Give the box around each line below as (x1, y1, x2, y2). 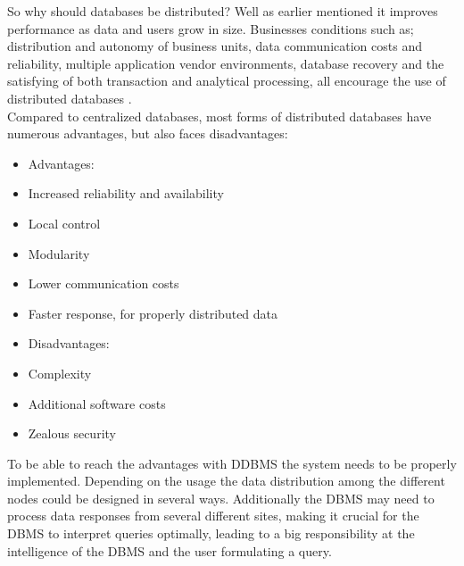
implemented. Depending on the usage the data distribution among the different (7, 471, 445, 490)
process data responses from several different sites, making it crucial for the (7, 506, 419, 525)
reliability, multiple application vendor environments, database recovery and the (7, 54, 444, 72)
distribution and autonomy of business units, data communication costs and (7, 37, 422, 55)
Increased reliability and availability (28, 184, 224, 203)
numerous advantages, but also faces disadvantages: (7, 124, 288, 143)
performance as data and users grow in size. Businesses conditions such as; (7, 19, 414, 37)
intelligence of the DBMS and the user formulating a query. (7, 541, 332, 560)
